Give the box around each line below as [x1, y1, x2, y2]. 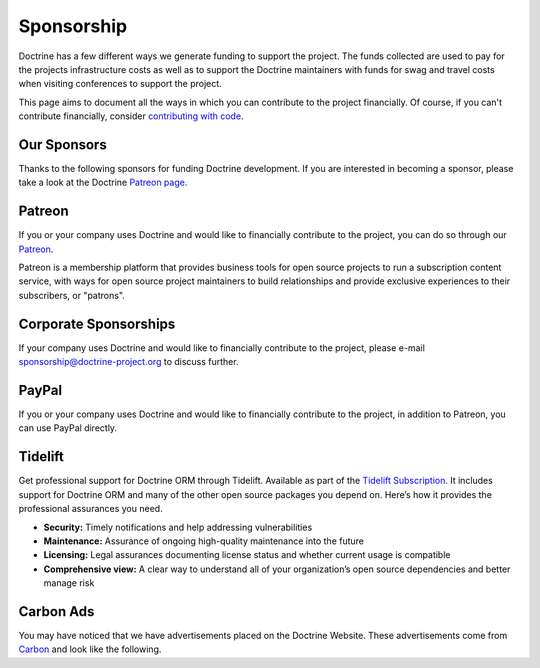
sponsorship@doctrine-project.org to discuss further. [18, 356, 239, 368]
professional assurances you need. [18, 503, 164, 515]
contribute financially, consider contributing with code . [18, 110, 244, 122]
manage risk [43, 577, 95, 589]
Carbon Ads [18, 603, 95, 620]
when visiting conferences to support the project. [18, 78, 222, 90]
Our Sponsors [18, 136, 107, 153]
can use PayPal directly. [18, 422, 118, 434]
